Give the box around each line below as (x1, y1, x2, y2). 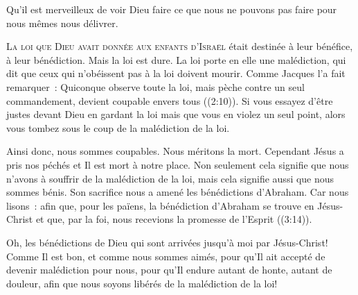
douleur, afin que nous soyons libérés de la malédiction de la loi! (6, 276, 278, 290)
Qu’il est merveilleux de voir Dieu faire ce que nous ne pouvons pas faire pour (6, 2, 337, 16)
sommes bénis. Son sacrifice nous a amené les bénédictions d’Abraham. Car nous (6, 185, 349, 199)
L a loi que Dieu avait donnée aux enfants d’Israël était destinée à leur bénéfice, (6, 39, 353, 53)
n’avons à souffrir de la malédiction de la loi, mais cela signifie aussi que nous (6, 171, 334, 185)
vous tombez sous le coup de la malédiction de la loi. (6, 120, 230, 135)
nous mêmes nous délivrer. (6, 15, 118, 30)
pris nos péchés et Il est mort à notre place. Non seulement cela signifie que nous (6, 157, 349, 171)
